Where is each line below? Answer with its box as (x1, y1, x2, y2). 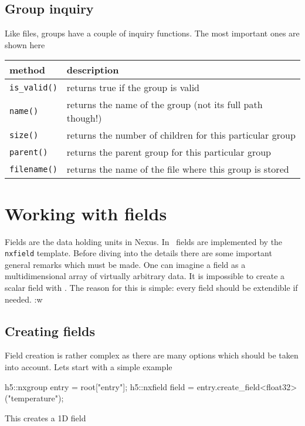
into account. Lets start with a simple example (5, 360, 172, 373)
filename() (9, 164, 57, 174)
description (66, 63, 119, 77)
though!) (66, 111, 102, 125)
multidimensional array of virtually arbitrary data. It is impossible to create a (5, 270, 285, 282)
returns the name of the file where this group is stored (66, 162, 289, 176)
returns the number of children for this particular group (66, 128, 296, 142)
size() (9, 130, 39, 140)
